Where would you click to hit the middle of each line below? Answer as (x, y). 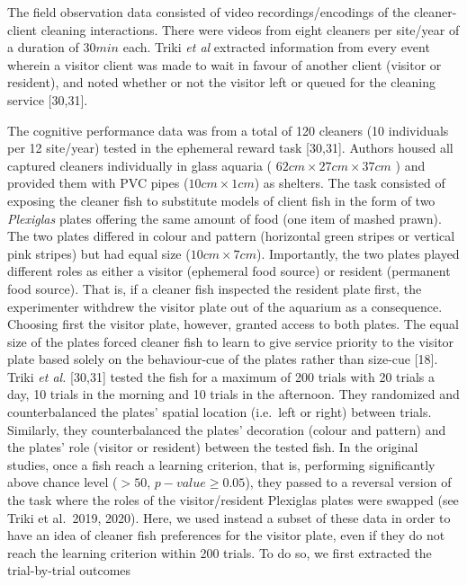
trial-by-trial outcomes (69, 570)
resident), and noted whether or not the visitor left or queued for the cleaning (222, 82)
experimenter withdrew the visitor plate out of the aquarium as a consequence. (225, 306)
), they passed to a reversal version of (348, 482)
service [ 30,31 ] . (48, 99)
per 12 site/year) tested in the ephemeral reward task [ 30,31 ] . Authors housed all (230, 148)
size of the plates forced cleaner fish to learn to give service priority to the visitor (231, 341)
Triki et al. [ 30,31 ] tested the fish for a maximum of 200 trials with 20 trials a (221, 376)
